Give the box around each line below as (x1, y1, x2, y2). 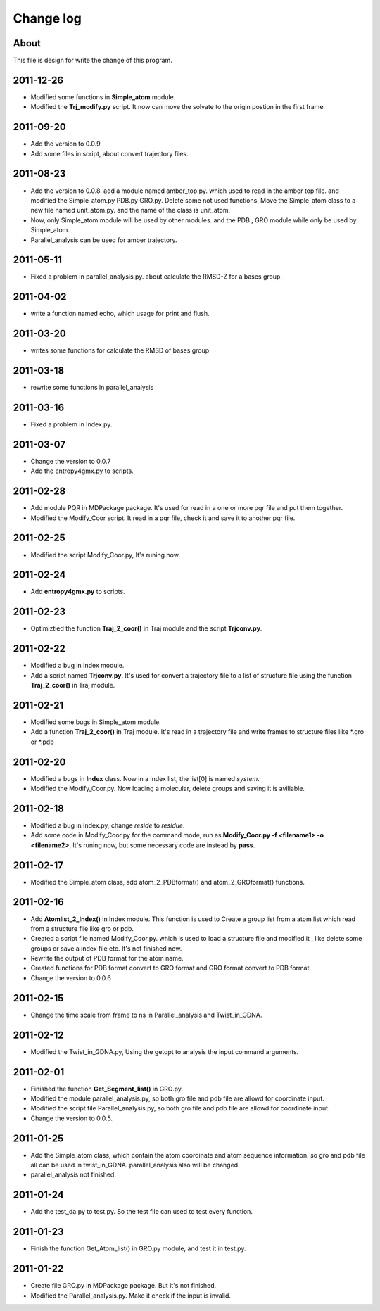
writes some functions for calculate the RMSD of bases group (30, 346, 210, 355)
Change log (13, 11, 82, 26)
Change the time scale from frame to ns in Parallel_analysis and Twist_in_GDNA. (30, 1011, 262, 1019)
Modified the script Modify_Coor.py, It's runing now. (30, 550, 181, 559)
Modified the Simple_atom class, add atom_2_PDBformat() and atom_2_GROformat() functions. (30, 878, 305, 886)
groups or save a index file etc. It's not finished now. (30, 944, 182, 953)
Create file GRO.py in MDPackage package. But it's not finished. (30, 1281, 217, 1290)
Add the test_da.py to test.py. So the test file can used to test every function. (30, 1208, 253, 1216)
